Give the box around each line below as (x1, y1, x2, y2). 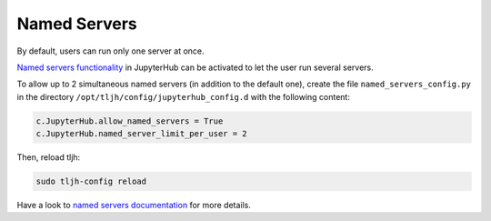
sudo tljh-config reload (35, 176, 147, 186)
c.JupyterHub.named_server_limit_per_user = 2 (35, 128, 247, 139)
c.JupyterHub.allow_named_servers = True (35, 116, 224, 126)
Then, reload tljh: (16, 152, 81, 163)
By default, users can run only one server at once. (16, 45, 205, 56)
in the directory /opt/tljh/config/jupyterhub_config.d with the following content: (16, 91, 350, 102)
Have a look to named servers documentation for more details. (16, 200, 252, 211)
